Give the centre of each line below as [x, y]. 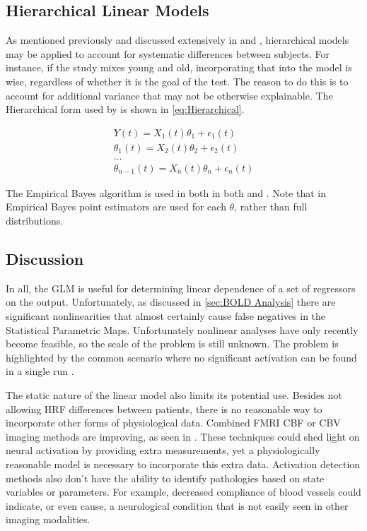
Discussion [45, 259]
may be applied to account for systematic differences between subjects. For [168, 53]
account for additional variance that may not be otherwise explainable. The [169, 95]
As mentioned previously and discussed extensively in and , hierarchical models [177, 40]
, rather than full [271, 207]
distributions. [35, 221]
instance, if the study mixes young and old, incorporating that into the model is [179, 67]
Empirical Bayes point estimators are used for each [116, 207]
